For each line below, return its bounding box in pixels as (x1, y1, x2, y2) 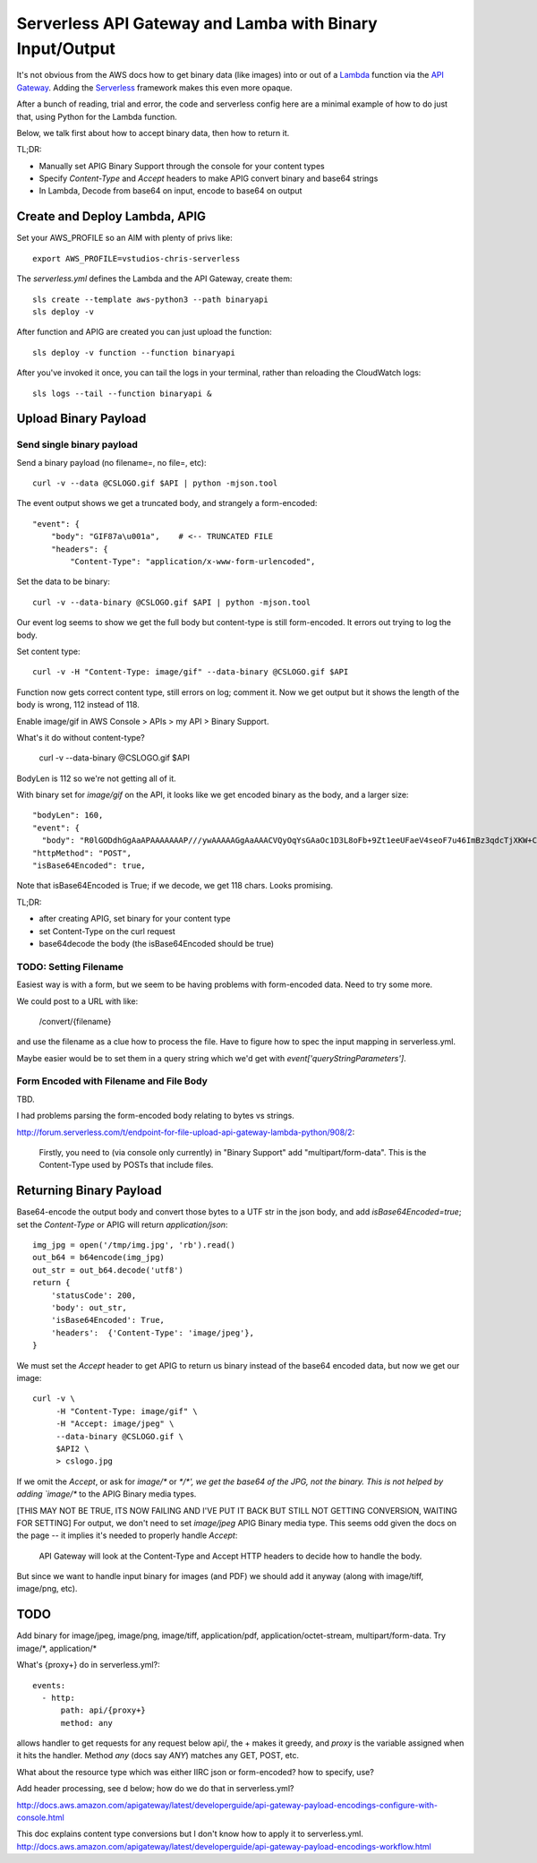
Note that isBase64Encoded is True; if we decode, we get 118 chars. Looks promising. (16, 880, 333, 891)
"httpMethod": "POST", (32, 847, 132, 858)
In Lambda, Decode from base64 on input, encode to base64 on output (38, 185, 303, 196)
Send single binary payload (16, 439, 139, 451)
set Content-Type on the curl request (38, 925, 176, 936)
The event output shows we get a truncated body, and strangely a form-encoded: (16, 498, 318, 509)
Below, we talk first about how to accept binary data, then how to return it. (16, 127, 290, 138)
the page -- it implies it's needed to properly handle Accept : (16, 1530, 238, 1541)
